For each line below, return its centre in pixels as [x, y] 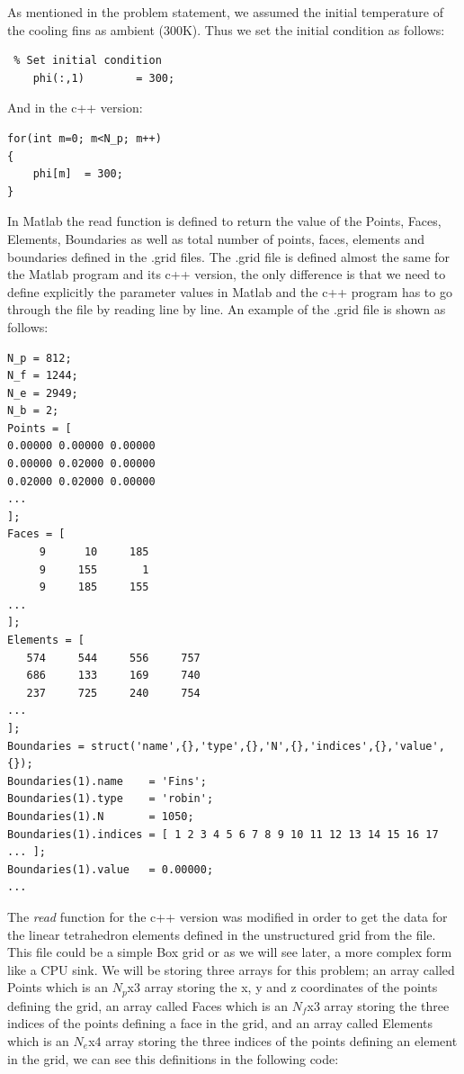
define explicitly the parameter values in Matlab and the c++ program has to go [230, 291]
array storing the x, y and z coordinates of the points [291, 987]
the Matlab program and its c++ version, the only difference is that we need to [227, 274]
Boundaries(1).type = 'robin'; [111, 799]
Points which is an [58, 987]
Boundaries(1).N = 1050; [101, 816]
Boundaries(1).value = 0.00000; [111, 869]
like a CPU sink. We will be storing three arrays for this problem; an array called [231, 969]
